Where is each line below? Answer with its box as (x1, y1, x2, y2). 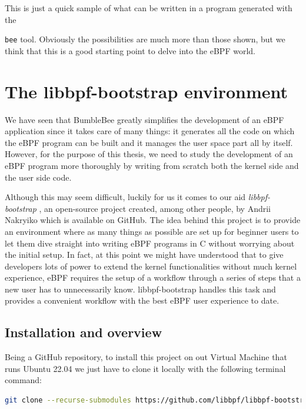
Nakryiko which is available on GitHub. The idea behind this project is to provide (5, 214, 301, 226)
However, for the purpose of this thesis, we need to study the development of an (5, 148, 293, 160)
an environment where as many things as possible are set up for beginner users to (5, 225, 299, 237)
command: (5, 374, 42, 386)
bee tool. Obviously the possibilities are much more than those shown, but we (5, 33, 285, 45)
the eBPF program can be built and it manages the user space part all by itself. (5, 136, 293, 148)
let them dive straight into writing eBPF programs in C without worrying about (5, 237, 295, 249)
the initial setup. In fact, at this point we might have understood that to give (5, 248, 284, 261)
